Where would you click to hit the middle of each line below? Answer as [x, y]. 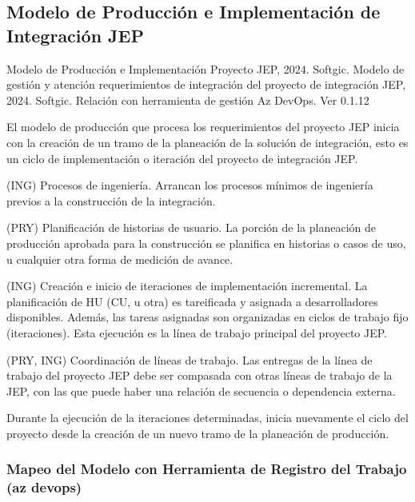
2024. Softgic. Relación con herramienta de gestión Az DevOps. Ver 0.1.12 [188, 100]
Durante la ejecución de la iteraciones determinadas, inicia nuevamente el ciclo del [207, 418]
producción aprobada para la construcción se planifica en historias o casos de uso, [206, 243]
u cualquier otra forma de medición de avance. [120, 259]
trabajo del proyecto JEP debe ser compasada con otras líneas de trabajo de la [200, 375]
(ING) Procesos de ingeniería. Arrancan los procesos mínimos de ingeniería [190, 185]
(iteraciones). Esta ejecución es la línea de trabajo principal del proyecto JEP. [197, 332]
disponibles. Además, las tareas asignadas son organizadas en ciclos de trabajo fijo [207, 317]
